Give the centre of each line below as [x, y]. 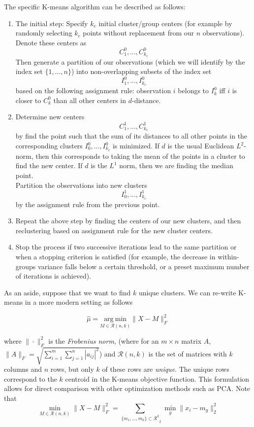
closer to [28, 100]
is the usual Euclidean [201, 146]
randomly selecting [44, 33]
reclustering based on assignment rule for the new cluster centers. [114, 230]
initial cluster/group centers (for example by [165, 23]
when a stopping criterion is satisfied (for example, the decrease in [115, 256]
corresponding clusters [49, 146]
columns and [23, 369]
